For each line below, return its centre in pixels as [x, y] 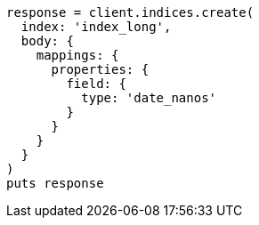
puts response [55, 183]
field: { [96, 84]
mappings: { [77, 55]
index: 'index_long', [96, 27]
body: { [47, 41]
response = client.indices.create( [130, 12]
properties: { [100, 69]
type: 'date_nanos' [149, 98]
